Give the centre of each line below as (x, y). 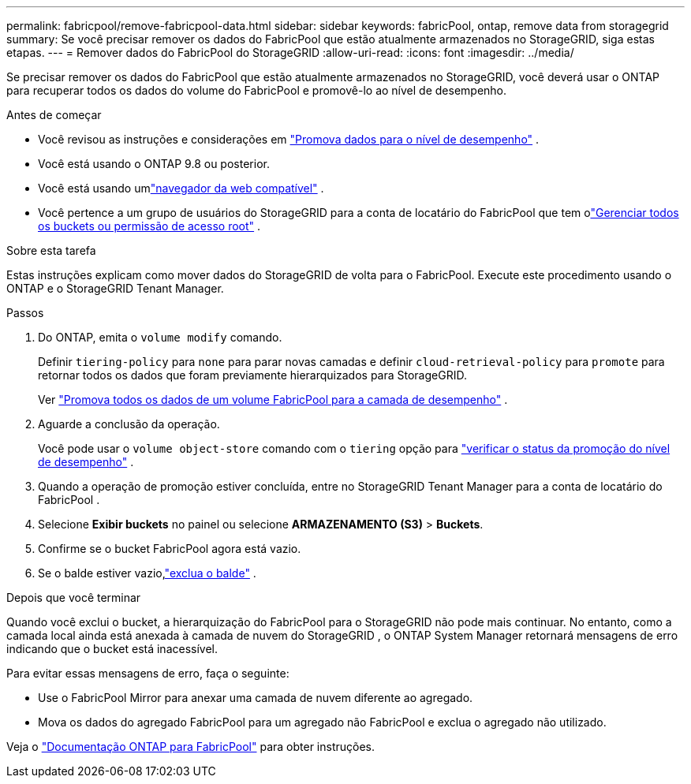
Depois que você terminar (74, 597)
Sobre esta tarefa (51, 250)
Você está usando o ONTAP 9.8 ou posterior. (154, 164)
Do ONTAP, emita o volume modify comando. (160, 337)
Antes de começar (54, 115)
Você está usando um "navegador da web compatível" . (181, 188)
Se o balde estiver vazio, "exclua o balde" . (147, 573)
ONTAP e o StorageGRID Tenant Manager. (115, 288)
